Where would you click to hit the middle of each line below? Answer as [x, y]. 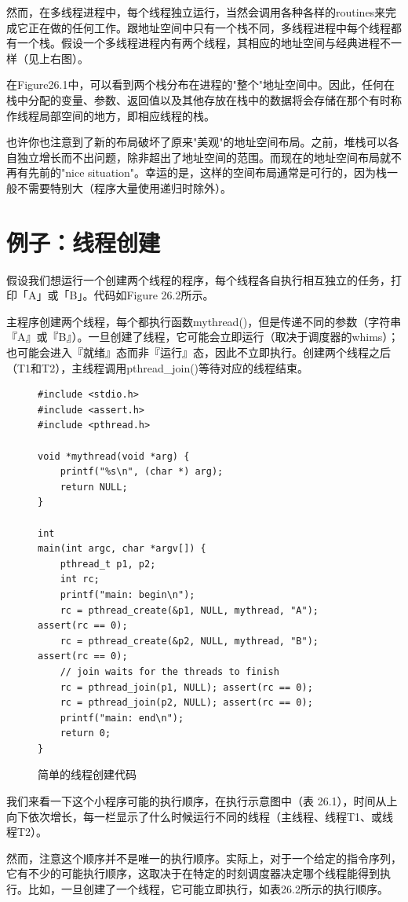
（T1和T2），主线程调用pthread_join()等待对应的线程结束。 [158, 367]
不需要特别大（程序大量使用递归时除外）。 [124, 187]
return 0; [86, 733]
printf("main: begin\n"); [127, 594]
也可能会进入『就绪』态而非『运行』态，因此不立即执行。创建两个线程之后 [199, 352]
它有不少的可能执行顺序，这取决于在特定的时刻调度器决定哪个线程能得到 [193, 873]
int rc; [80, 579]
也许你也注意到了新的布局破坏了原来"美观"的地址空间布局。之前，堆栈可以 [197, 142]
